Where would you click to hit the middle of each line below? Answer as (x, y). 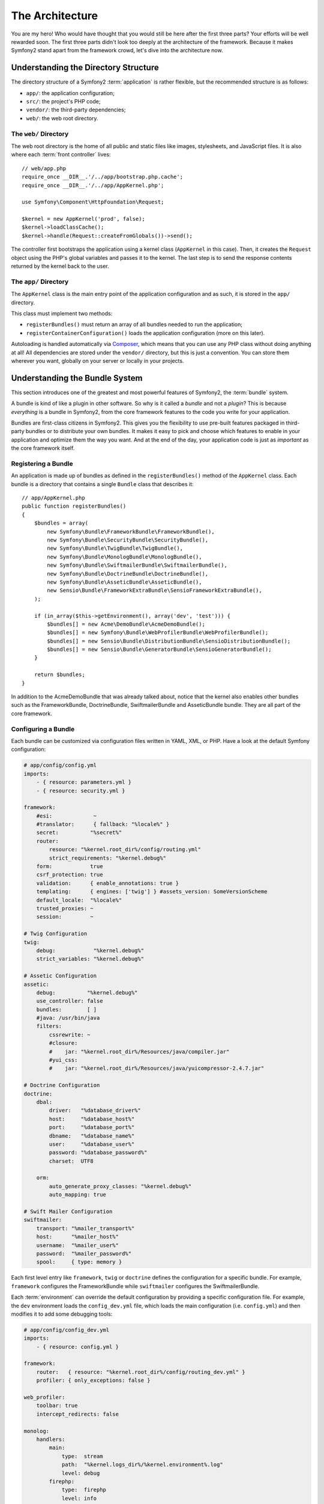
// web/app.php (44, 168)
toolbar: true (57, 1406)
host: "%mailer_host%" (78, 1237)
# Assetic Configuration (60, 976)
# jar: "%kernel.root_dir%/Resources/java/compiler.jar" (139, 1052)
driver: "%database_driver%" (95, 1111)
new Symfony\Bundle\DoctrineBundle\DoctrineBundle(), (128, 574)
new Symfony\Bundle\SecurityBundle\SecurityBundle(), (128, 540)
